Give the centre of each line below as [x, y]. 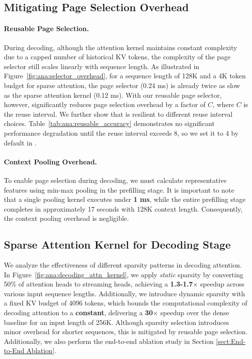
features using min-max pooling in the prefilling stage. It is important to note [119, 189]
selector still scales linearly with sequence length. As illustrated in [102, 66]
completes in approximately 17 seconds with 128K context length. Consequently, [123, 208]
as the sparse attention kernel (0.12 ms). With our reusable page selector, [113, 95]
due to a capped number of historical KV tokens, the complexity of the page [117, 57]
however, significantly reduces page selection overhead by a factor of [105, 104]
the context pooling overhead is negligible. [66, 218]
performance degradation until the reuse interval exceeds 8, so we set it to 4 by [121, 133]
